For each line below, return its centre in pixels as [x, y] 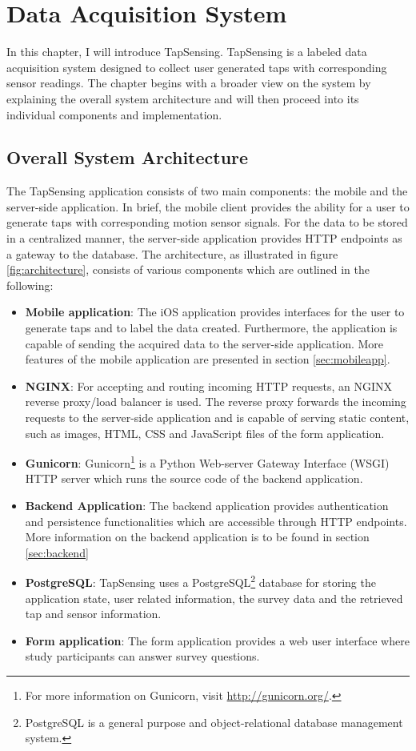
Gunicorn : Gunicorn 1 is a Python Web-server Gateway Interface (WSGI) [207, 462]
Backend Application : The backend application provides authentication [207, 506]
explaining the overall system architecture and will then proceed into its [183, 98]
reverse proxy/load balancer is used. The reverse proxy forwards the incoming [216, 402]
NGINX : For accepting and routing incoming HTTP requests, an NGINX [209, 386]
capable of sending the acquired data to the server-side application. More [204, 343]
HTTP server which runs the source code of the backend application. [194, 478]
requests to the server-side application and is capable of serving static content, [217, 418]
